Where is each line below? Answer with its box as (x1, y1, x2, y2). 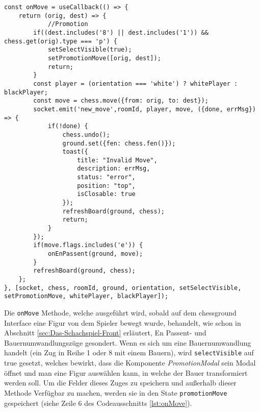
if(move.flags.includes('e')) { (33, 241, 143, 249)
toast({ (62, 148, 88, 156)
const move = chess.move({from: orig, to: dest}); (33, 97, 209, 105)
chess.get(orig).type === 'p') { (4, 37, 117, 45)
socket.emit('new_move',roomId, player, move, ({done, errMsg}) (33, 105, 256, 113)
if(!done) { (47, 123, 88, 130)
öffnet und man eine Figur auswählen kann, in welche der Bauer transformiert (4, 367, 248, 378)
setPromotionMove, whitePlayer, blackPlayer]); (4, 293, 169, 300)
